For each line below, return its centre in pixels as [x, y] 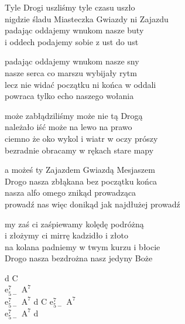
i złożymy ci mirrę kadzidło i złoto [66, 235]
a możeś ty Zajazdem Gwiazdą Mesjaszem [80, 170]
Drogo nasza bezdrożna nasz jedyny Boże [79, 258]
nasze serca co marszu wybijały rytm [71, 72]
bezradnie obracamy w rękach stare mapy [79, 150]
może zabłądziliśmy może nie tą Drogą [74, 115]
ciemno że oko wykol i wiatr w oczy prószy [81, 138]
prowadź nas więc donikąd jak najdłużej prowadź [92, 204]
